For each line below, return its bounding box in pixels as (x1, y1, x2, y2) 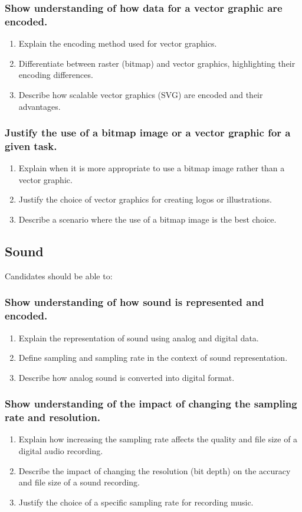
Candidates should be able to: (5, 269, 113, 282)
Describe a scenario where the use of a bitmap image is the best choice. (18, 213, 277, 226)
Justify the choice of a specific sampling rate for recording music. (18, 495, 254, 508)
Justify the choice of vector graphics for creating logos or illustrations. (18, 193, 272, 206)
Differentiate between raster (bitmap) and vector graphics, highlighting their (18, 57, 296, 69)
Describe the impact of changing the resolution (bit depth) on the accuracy (18, 464, 291, 477)
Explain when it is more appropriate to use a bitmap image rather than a (18, 162, 285, 174)
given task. (5, 138, 57, 153)
